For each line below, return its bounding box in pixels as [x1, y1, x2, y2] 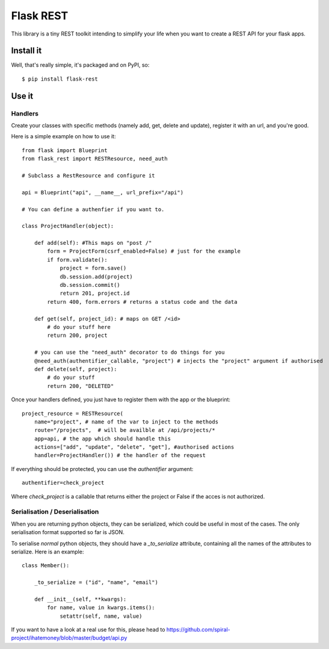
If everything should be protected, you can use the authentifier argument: [11, 465, 194, 472]
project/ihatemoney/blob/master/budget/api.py [11, 635, 128, 642]
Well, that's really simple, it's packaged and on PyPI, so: [11, 61, 150, 69]
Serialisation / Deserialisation [11, 508, 99, 516]
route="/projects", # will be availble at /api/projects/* [34, 427, 216, 434]
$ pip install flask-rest [22, 75, 99, 82]
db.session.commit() [60, 281, 120, 289]
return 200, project [47, 332, 108, 339]
